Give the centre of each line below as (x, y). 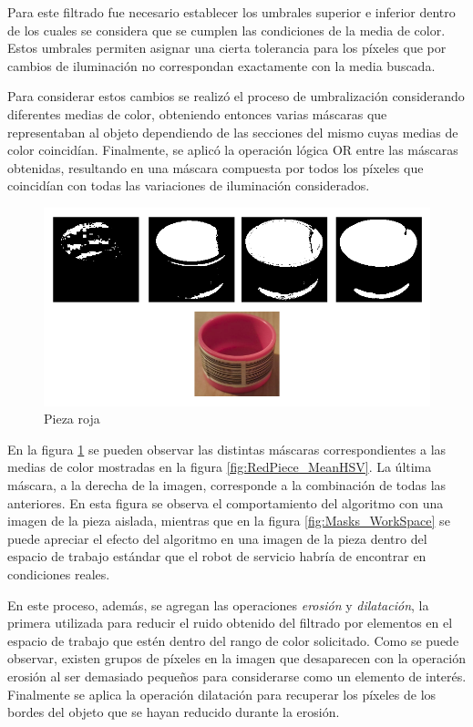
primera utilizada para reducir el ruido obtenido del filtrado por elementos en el (230, 623)
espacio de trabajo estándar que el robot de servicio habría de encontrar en (217, 556)
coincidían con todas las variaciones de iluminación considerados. (189, 185)
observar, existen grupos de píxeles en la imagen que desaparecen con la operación (236, 658)
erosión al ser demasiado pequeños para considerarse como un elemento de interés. (237, 676)
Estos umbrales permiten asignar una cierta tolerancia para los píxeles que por (227, 48)
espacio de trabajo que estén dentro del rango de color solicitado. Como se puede (233, 640)
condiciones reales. (59, 573)
